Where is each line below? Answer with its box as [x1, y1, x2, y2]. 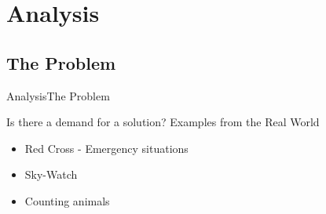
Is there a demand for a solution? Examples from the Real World [6, 114, 320, 130]
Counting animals [24, 192, 110, 209]
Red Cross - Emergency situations [24, 140, 189, 156]
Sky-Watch [24, 166, 78, 183]
